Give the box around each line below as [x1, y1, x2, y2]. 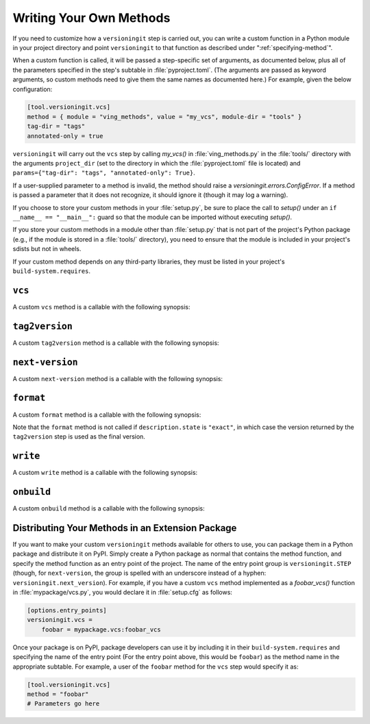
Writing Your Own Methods [12, 10, 171, 25]
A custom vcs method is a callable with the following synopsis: [12, 302, 190, 311]
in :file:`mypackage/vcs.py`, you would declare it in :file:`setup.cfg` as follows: [12, 589, 233, 597]
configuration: [12, 85, 53, 93]
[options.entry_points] [27, 606, 108, 614]
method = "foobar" [27, 690, 89, 698]
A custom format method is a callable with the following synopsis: [12, 411, 201, 419]
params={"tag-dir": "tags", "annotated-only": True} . [12, 168, 195, 177]
